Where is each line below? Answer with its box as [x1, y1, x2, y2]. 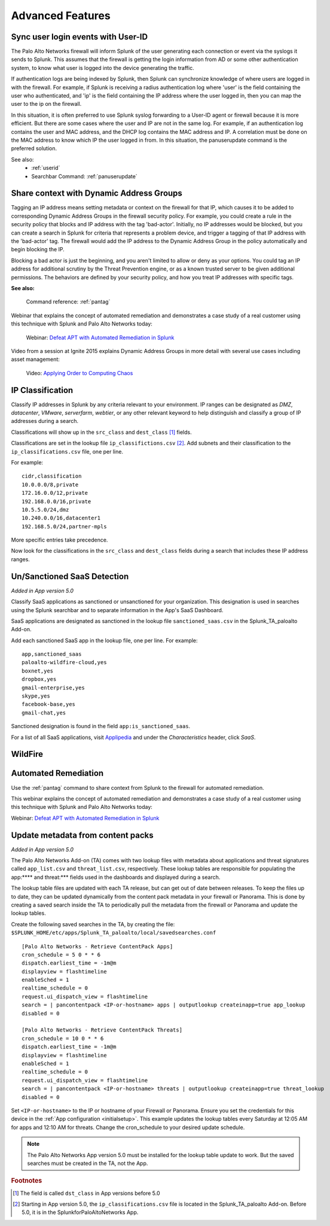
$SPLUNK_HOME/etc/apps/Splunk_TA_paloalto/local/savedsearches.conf [11, 929, 216, 936]
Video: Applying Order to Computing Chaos [26, 369, 133, 376]
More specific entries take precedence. [11, 536, 108, 544]
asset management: [11, 356, 60, 363]
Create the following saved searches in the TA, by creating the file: [11, 920, 175, 927]
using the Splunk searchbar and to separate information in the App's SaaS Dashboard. [11, 606, 224, 613]
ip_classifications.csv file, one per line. [11, 448, 124, 455]
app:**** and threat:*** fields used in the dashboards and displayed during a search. [11, 874, 221, 881]
